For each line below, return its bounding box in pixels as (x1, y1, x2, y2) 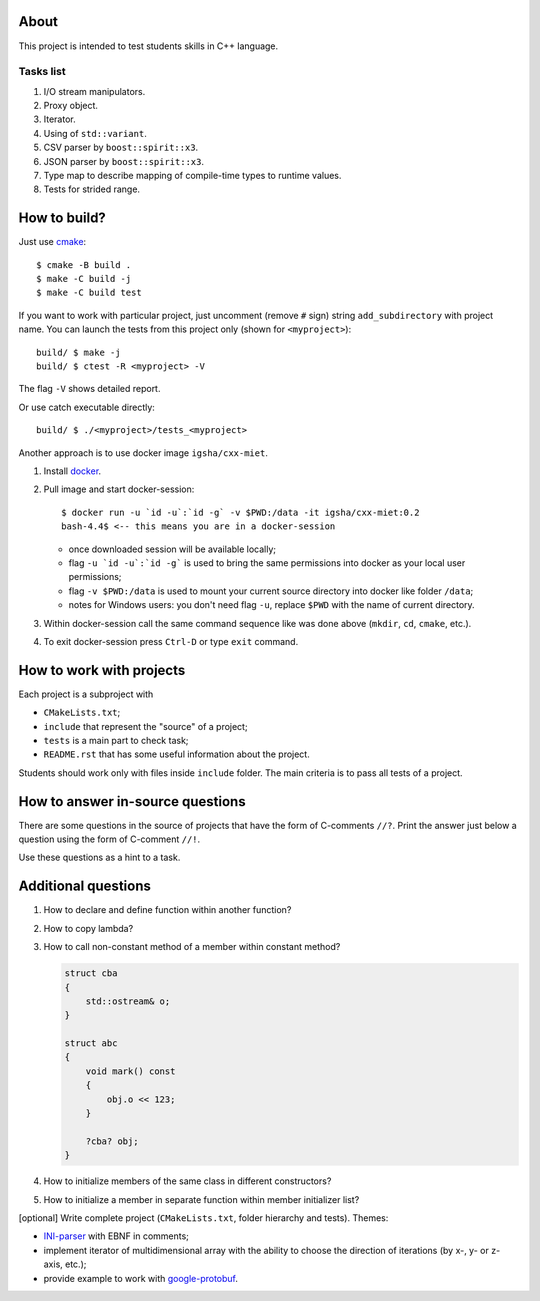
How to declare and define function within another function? (43, 904, 292, 916)
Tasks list (18, 65, 66, 79)
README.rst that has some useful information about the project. (43, 748, 310, 760)
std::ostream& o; (85, 995, 171, 1007)
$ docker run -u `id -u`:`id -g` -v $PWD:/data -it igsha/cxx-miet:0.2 (61, 506, 420, 518)
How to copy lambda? (43, 922, 134, 934)
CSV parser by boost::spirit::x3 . (43, 141, 199, 154)
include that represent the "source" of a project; (43, 720, 249, 732)
